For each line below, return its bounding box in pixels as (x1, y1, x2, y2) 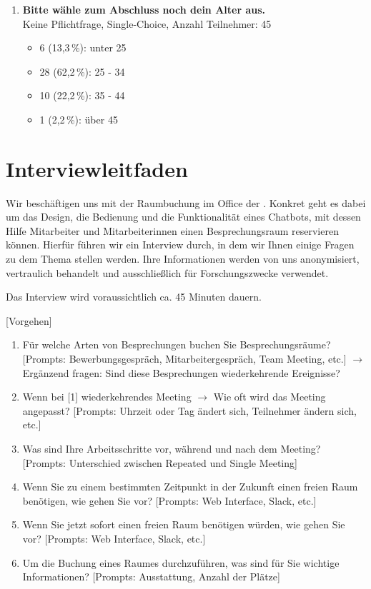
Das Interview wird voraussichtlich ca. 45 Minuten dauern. (6, 289, 262, 304)
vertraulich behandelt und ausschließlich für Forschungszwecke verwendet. (6, 265, 329, 280)
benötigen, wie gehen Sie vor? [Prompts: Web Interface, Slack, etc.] (22, 493, 317, 508)
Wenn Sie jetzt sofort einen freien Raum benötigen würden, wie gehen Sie (22, 517, 345, 532)
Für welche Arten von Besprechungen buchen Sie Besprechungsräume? (22, 337, 331, 352)
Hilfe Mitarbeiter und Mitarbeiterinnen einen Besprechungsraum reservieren (6, 223, 339, 238)
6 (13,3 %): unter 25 (39, 40, 127, 55)
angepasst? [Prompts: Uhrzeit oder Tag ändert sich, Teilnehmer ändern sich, (22, 403, 357, 418)
